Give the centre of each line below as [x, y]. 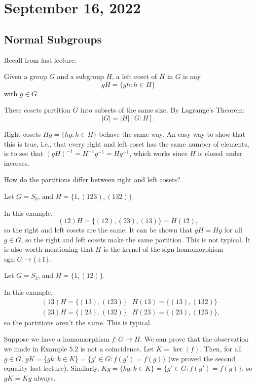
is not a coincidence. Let [117, 348]
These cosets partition [37, 110]
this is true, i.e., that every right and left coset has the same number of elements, [127, 143]
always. [45, 377]
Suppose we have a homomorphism [57, 339]
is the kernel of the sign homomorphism [163, 249]
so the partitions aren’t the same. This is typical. [78, 322]
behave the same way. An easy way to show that [172, 134]
